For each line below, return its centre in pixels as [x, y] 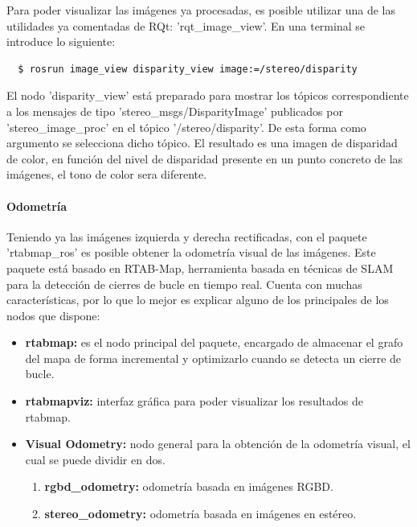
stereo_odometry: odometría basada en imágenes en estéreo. [200, 514]
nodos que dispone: [53, 315]
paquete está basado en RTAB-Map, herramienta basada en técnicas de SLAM [200, 268]
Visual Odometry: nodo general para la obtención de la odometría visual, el [218, 444]
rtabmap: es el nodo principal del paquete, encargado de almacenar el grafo [214, 342]
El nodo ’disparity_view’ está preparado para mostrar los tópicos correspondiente [208, 95]
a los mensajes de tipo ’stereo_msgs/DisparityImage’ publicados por [175, 111]
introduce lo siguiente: [61, 41]
